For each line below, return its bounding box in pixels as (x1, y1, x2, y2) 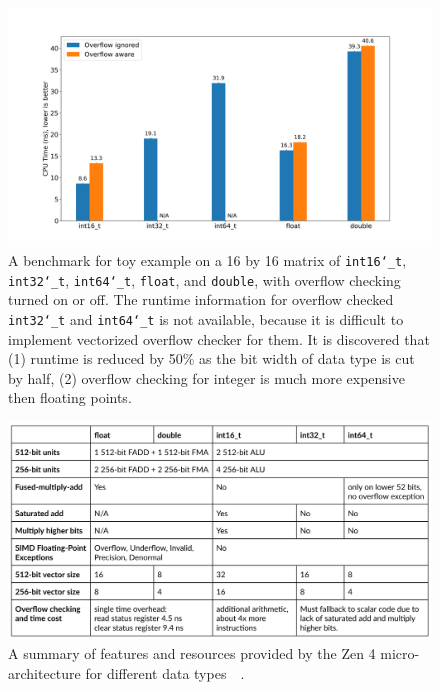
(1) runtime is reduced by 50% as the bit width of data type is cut (8, 348, 415, 369)
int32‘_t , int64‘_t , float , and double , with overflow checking (8, 269, 401, 290)
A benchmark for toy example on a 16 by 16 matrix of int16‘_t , (8, 250, 407, 271)
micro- (380, 643, 420, 663)
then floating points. (8, 387, 132, 408)
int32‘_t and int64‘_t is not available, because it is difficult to (8, 309, 404, 329)
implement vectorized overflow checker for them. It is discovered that (8, 328, 430, 349)
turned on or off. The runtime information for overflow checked (8, 289, 394, 310)
